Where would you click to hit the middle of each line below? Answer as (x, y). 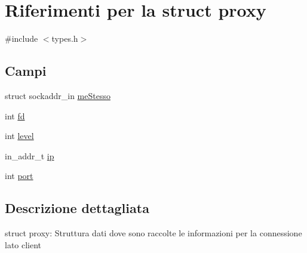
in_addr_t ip (30, 155)
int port (19, 176)
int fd (15, 115)
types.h (65, 38)
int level (19, 136)
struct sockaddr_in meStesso (58, 95)
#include (22, 38)
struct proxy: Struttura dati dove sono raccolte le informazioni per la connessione (153, 233)
